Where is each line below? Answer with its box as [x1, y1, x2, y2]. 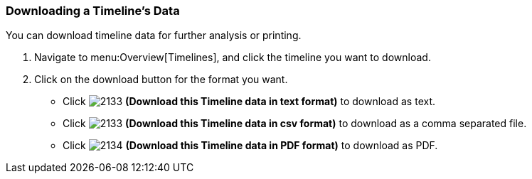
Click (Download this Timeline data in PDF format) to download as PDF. [63, 139, 438, 152]
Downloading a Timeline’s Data [6, 4, 180, 18]
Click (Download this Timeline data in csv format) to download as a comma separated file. [63, 117, 527, 130]
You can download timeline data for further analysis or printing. [6, 29, 302, 42]
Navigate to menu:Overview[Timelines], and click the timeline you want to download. [34, 51, 431, 64]
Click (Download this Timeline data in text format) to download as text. [63, 95, 436, 108]
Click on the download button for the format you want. [34, 73, 288, 86]
